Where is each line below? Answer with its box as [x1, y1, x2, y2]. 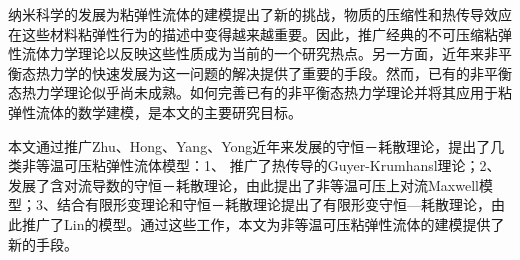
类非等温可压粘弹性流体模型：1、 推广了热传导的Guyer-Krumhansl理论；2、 [8, 155, 501, 176]
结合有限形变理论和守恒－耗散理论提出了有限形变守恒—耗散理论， [56, 194, 491, 215]
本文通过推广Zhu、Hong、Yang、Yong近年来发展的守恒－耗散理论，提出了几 [8, 135, 505, 156]
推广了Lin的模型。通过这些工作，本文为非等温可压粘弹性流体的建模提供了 [21, 213, 505, 234]
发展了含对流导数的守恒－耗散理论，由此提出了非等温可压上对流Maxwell [8, 174, 479, 195]
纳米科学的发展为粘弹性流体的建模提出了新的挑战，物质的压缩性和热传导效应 [8, 4, 512, 24]
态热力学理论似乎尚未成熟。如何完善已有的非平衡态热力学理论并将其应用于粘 [8, 82, 512, 103]
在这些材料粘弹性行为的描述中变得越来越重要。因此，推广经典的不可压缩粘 [8, 23, 498, 44]
